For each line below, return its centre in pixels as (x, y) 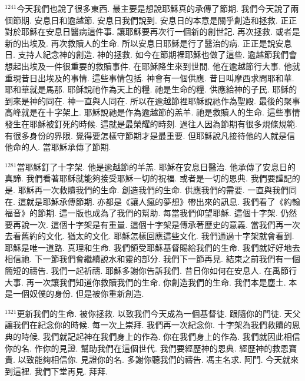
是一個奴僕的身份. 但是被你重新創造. (74, 294)
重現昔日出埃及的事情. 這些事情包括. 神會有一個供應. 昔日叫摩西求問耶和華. (150, 77)
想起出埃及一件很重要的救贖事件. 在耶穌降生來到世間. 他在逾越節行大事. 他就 (152, 66)
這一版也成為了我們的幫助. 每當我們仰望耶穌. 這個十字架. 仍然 (178, 213)
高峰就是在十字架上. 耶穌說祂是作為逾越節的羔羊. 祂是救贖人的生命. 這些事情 (152, 112)
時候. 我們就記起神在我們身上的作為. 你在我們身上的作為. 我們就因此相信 (160, 337)
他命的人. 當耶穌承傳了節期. (58, 147)
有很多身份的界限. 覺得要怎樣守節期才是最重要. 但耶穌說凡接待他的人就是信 (150, 135)
